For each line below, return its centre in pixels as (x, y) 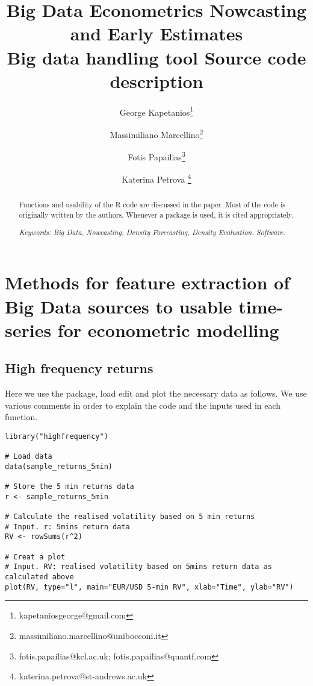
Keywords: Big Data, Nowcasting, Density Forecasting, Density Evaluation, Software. (152, 232)
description (156, 80)
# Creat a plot (35, 557)
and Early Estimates (156, 33)
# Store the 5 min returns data (70, 487)
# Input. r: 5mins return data (67, 527)
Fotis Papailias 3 (156, 156)
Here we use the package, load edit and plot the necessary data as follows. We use (156, 393)
